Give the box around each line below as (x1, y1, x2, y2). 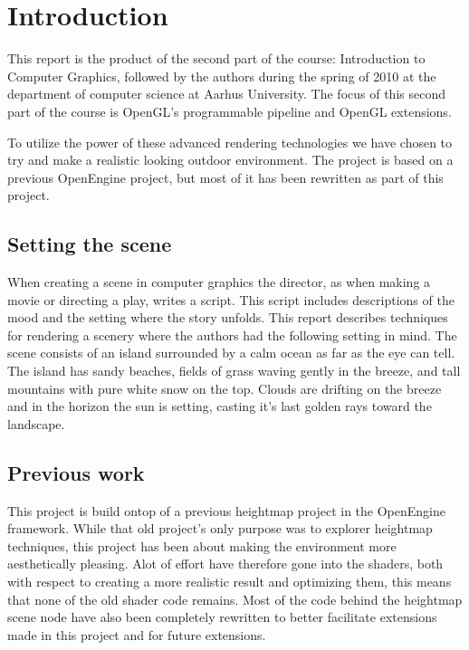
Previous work (7, 458, 145, 486)
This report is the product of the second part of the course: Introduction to (7, 49, 426, 68)
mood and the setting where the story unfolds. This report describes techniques (7, 308, 448, 327)
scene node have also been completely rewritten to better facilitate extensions (7, 607, 437, 626)
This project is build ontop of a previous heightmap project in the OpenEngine (7, 501, 445, 520)
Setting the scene (7, 230, 172, 258)
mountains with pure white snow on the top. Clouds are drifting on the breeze (7, 378, 442, 397)
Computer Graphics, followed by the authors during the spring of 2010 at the (7, 66, 436, 85)
